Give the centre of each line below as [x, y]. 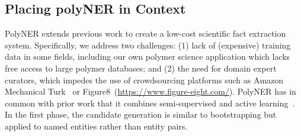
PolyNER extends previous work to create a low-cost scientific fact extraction [145, 33]
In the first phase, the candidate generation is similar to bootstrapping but [141, 114]
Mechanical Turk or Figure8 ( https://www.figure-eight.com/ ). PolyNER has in [150, 91]
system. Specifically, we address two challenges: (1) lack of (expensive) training [148, 45]
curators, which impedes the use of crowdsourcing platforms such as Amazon [144, 80]
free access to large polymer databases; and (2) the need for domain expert [141, 68]
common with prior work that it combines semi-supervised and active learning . [150, 103]
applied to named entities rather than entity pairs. [96, 126]
